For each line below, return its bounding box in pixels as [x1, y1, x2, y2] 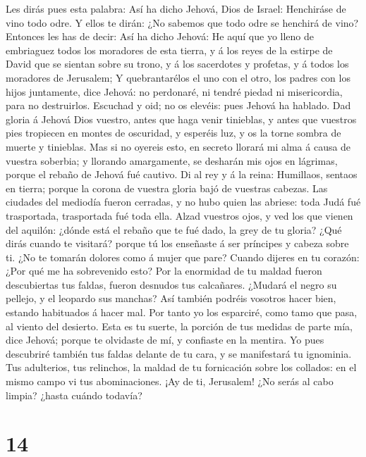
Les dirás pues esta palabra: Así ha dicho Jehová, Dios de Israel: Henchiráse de [6, 1, 346, 15]
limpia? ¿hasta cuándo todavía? [6, 387, 142, 402]
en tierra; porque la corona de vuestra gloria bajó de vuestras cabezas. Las [6, 180, 328, 195]
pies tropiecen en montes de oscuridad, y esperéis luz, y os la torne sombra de [6, 125, 341, 140]
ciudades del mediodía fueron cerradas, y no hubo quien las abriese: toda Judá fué [6, 194, 361, 209]
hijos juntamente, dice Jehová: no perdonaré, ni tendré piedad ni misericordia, [6, 84, 343, 99]
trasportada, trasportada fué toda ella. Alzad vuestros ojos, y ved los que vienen [6, 208, 353, 223]
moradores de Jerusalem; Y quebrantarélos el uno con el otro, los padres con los [6, 70, 350, 84]
